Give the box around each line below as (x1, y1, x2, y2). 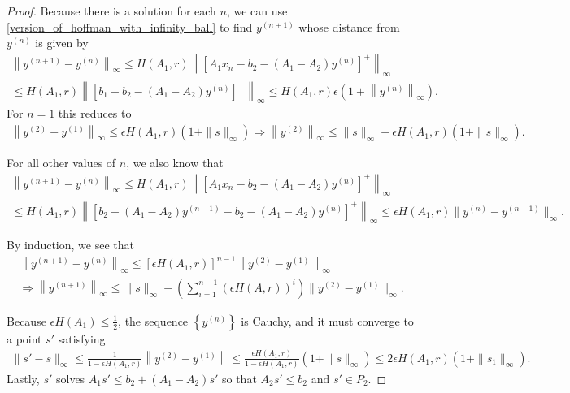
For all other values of (7, 154, 116, 171)
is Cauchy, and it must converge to (241, 312, 414, 329)
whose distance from (298, 18, 400, 35)
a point (7, 330, 42, 347)
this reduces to (58, 105, 132, 122)
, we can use (226, 2, 288, 19)
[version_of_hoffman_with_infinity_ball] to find (7, 18, 253, 35)
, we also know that (126, 154, 224, 171)
